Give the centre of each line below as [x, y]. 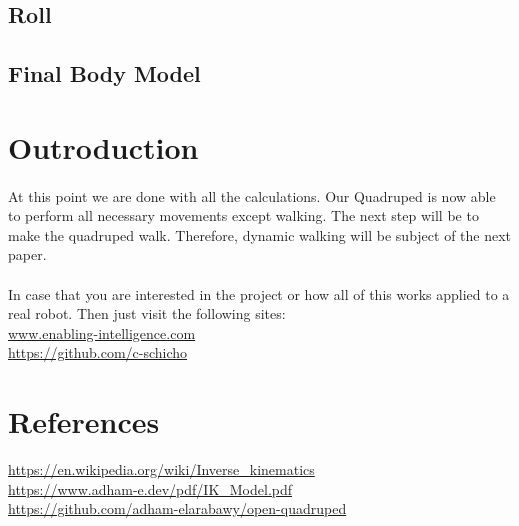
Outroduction [103, 146]
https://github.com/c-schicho [98, 352]
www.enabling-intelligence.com [102, 332]
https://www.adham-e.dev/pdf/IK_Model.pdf [150, 488]
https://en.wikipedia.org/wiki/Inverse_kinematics [161, 469]
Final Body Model [104, 73]
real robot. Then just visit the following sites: [147, 313]
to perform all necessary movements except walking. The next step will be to [243, 215]
